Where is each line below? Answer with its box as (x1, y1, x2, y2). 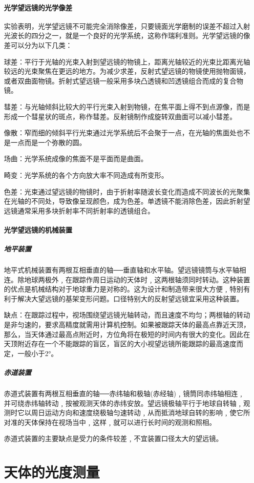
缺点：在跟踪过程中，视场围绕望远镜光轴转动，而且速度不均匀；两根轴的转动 (4, 310, 250, 320)
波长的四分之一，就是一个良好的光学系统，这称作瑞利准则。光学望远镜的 (10, 30, 243, 41)
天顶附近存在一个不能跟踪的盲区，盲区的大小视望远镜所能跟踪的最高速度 (4, 338, 236, 349)
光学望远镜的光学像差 (4, 2, 72, 12)
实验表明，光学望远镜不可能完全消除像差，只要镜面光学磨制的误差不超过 (4, 21, 236, 31)
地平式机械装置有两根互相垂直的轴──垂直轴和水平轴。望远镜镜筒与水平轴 (4, 265, 239, 275)
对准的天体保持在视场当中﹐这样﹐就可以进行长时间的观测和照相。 (4, 417, 216, 427)
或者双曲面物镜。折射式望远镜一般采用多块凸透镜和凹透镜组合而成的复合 (4, 75, 236, 85)
